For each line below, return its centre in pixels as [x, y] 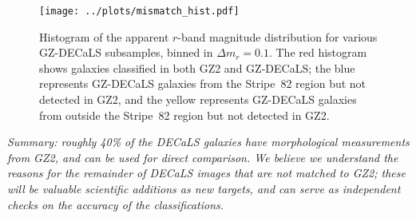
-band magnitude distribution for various [277, 36]
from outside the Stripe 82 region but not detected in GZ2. [184, 115]
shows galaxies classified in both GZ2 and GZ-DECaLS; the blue [197, 67]
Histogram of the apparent [104, 36]
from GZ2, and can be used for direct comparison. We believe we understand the [203, 157]
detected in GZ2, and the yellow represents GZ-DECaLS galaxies [198, 99]
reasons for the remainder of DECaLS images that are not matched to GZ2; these [206, 173]
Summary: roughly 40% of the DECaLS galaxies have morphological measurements [208, 142]
